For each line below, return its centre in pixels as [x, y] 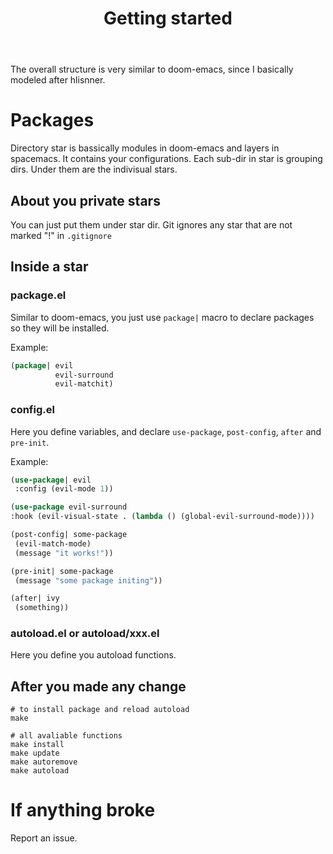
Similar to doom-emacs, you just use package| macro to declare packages [162, 317]
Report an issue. [44, 838]
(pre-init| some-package [62, 571]
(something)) [42, 608]
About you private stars [85, 200]
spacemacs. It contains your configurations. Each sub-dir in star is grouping [166, 159]
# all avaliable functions [66, 736]
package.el [38, 295]
